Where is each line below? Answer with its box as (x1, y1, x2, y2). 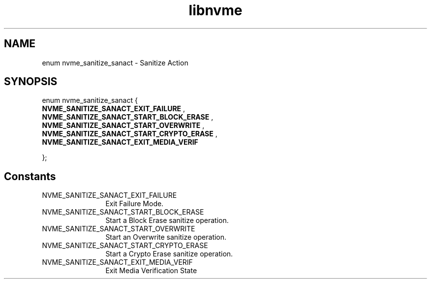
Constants (4, 170, 56, 183)
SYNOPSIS (4, 75, 58, 88)
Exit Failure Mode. (105, 199, 164, 208)
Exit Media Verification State (105, 266, 197, 275)
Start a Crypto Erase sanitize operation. (105, 250, 233, 258)
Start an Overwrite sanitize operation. (105, 233, 227, 242)
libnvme (188, 2, 243, 19)
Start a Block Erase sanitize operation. (105, 216, 229, 225)
